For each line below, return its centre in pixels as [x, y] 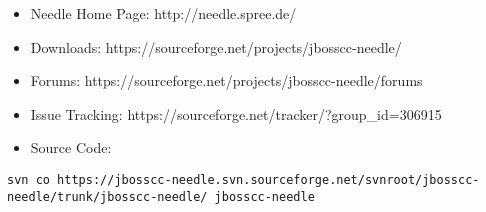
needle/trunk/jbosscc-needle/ [107, 196]
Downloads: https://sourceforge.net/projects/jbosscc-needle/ [216, 46]
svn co [28, 179]
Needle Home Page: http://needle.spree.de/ [163, 13]
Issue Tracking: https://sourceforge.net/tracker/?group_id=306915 [236, 113]
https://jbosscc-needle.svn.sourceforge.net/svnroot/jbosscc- [268, 179]
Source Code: [71, 147]
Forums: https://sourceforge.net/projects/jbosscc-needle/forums [226, 80]
